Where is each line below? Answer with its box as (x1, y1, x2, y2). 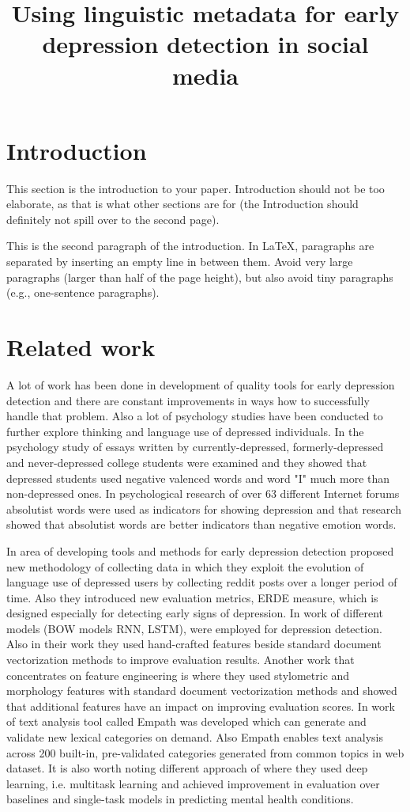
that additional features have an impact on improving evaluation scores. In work (6, 697, 395, 714)
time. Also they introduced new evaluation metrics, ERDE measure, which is (6, 589, 378, 605)
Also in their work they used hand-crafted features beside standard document (6, 636, 382, 652)
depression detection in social (42, 28, 369, 60)
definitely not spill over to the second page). (6, 211, 220, 227)
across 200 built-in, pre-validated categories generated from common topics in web (6, 744, 404, 761)
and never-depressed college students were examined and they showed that (6, 453, 367, 470)
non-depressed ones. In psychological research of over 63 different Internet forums (6, 485, 400, 502)
